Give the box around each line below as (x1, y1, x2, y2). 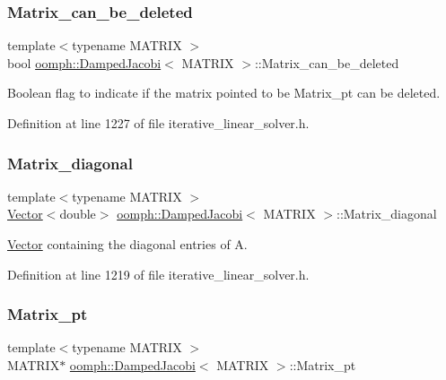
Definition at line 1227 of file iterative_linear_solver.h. (7, 114, 310, 132)
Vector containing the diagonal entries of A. (7, 235, 248, 253)
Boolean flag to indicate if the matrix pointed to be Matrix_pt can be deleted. (7, 83, 441, 102)
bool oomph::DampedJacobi (7, 53, 162, 72)
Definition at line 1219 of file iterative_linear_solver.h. (7, 264, 310, 283)
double (59, 204, 96, 223)
